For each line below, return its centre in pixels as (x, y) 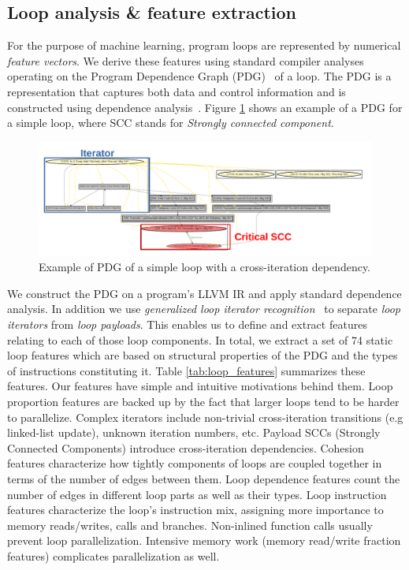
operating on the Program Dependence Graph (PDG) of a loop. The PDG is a (199, 76)
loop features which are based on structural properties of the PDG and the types (203, 355)
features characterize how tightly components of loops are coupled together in (195, 463)
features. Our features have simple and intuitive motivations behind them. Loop (200, 386)
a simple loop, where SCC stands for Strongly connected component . (171, 123)
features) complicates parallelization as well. (113, 555)
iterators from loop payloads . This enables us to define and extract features (187, 324)
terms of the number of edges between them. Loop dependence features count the (204, 479)
